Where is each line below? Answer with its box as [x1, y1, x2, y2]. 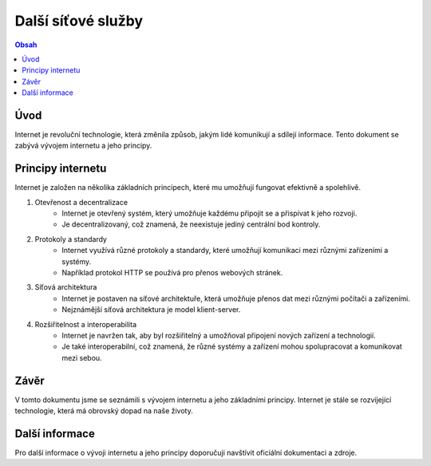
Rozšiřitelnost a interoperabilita [34, 319, 137, 329]
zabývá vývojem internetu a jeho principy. [14, 140, 152, 151]
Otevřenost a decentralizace [34, 197, 128, 207]
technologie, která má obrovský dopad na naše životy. [14, 406, 193, 416]
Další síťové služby [14, 12, 144, 30]
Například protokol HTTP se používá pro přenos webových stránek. [61, 268, 283, 278]
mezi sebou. [61, 353, 103, 362]
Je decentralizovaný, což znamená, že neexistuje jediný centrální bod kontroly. [61, 219, 321, 229]
